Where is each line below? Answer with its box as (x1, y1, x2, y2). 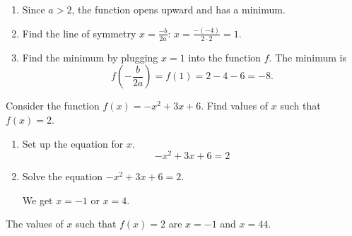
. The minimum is (269, 49, 346, 64)
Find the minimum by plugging (22, 49, 158, 64)
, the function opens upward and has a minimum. (71, 2, 286, 16)
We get (22, 192, 53, 207)
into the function (188, 49, 262, 64)
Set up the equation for (22, 136, 124, 151)
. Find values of (201, 98, 269, 113)
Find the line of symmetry (22, 25, 136, 40)
